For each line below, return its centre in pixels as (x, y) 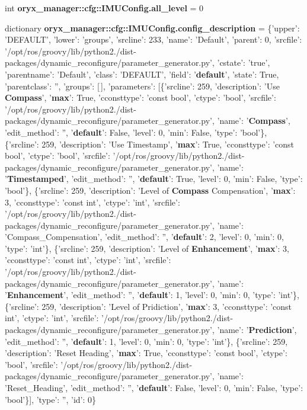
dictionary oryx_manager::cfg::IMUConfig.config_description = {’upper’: (152, 28)
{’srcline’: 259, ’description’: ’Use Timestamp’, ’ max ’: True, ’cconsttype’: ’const (150, 144)
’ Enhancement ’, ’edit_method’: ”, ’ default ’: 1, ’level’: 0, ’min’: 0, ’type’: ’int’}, (152, 295)
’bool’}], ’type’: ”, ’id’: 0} (51, 399)
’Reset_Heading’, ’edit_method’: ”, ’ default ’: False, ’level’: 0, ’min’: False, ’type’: (154, 387)
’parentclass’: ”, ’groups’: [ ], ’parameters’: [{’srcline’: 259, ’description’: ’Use (142, 86)
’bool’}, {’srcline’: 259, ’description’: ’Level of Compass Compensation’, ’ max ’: (150, 190)
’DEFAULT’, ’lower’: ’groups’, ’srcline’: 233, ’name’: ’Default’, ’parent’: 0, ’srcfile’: (153, 39)
